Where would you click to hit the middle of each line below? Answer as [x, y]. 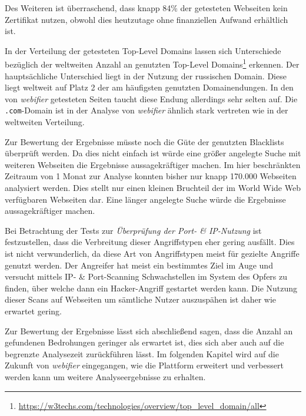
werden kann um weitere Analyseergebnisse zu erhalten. [105, 376]
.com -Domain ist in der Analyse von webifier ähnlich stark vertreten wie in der [147, 110]
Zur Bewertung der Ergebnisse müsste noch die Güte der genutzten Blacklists [144, 141]
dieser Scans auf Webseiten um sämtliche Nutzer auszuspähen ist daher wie [141, 299]
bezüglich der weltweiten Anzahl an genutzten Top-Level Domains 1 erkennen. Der [152, 63]
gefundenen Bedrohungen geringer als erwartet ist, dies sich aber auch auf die [144, 342]
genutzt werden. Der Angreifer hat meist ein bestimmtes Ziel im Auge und [139, 265]
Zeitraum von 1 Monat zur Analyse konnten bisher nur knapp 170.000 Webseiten [151, 176]
